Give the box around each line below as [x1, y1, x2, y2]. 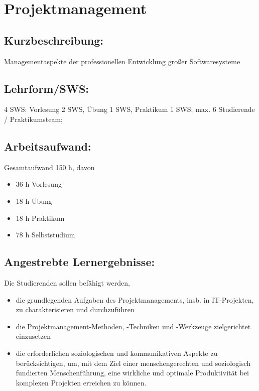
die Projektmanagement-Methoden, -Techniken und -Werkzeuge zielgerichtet [16, 321, 251, 331]
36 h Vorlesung [16, 179, 62, 189]
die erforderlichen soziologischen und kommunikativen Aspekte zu [16, 347, 218, 358]
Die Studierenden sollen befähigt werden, [4, 277, 130, 288]
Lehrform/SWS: [4, 80, 89, 96]
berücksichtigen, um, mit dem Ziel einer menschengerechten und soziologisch [16, 357, 251, 368]
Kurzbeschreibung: [4, 32, 103, 48]
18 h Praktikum [16, 212, 65, 223]
